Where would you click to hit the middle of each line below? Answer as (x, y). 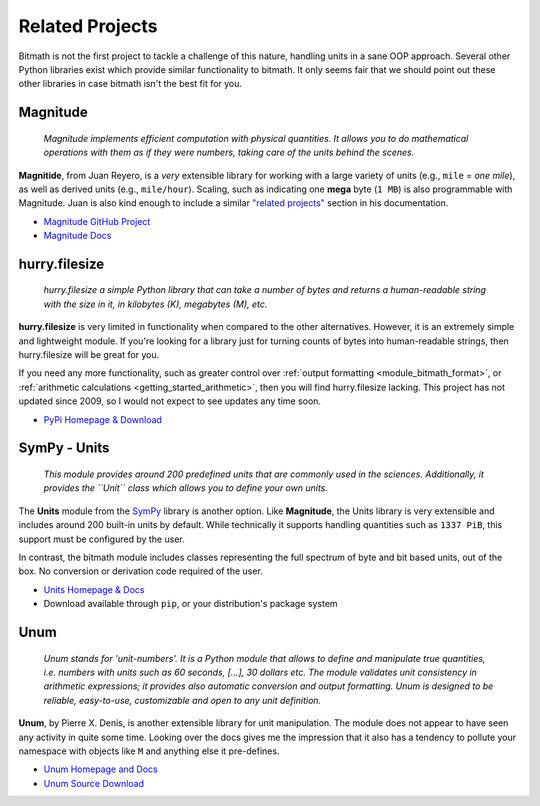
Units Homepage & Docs (94, 589)
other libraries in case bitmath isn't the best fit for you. (130, 84)
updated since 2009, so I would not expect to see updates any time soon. (170, 401)
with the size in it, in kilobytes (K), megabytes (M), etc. (155, 304)
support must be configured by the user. (101, 539)
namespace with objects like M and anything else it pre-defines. (149, 751)
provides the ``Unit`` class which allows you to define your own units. (186, 488)
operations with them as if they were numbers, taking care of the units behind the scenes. (229, 152)
